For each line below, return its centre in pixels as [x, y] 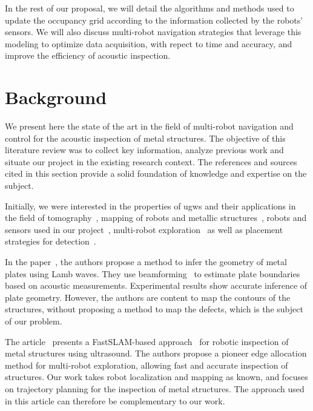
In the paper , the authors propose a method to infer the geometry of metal [146, 262]
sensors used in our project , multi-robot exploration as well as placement [144, 229]
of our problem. [34, 321]
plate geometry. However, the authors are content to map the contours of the [148, 297]
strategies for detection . [51, 241]
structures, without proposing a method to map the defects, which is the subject [154, 309]
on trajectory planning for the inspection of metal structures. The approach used [155, 388]
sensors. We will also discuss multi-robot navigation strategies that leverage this [153, 32]
